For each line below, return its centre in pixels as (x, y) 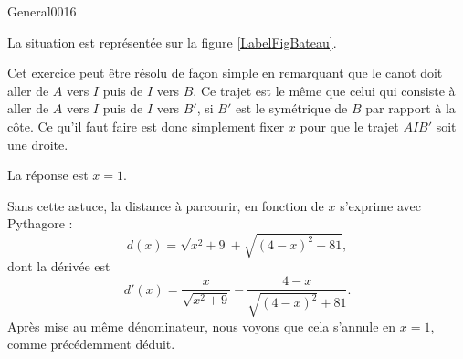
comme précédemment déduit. (91, 344)
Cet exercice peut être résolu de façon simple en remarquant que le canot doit (225, 73)
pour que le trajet (349, 126)
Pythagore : (40, 223)
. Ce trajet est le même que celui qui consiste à (324, 90)
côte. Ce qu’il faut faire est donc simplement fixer (146, 126)
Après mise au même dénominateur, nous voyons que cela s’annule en (202, 326)
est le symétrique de (292, 108)
